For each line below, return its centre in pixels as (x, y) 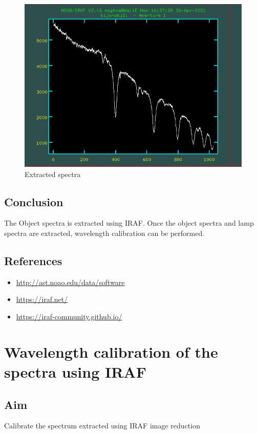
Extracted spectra (53, 174)
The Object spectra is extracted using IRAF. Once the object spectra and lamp (129, 223)
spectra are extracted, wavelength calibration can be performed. (104, 233)
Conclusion (34, 201)
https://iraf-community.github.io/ (69, 316)
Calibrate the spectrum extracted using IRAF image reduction (102, 426)
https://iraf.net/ (42, 299)
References (33, 260)
